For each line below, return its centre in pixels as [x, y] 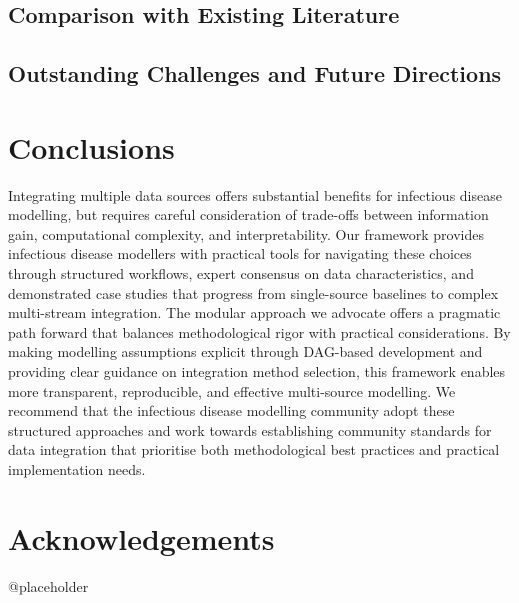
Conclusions [91, 146]
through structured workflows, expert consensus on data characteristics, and [241, 273]
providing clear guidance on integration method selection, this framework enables [257, 371]
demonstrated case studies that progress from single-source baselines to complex [253, 292]
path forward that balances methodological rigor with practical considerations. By [259, 331]
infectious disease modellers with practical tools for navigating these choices [240, 253]
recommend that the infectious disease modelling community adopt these [231, 410]
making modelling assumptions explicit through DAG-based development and [245, 351]
